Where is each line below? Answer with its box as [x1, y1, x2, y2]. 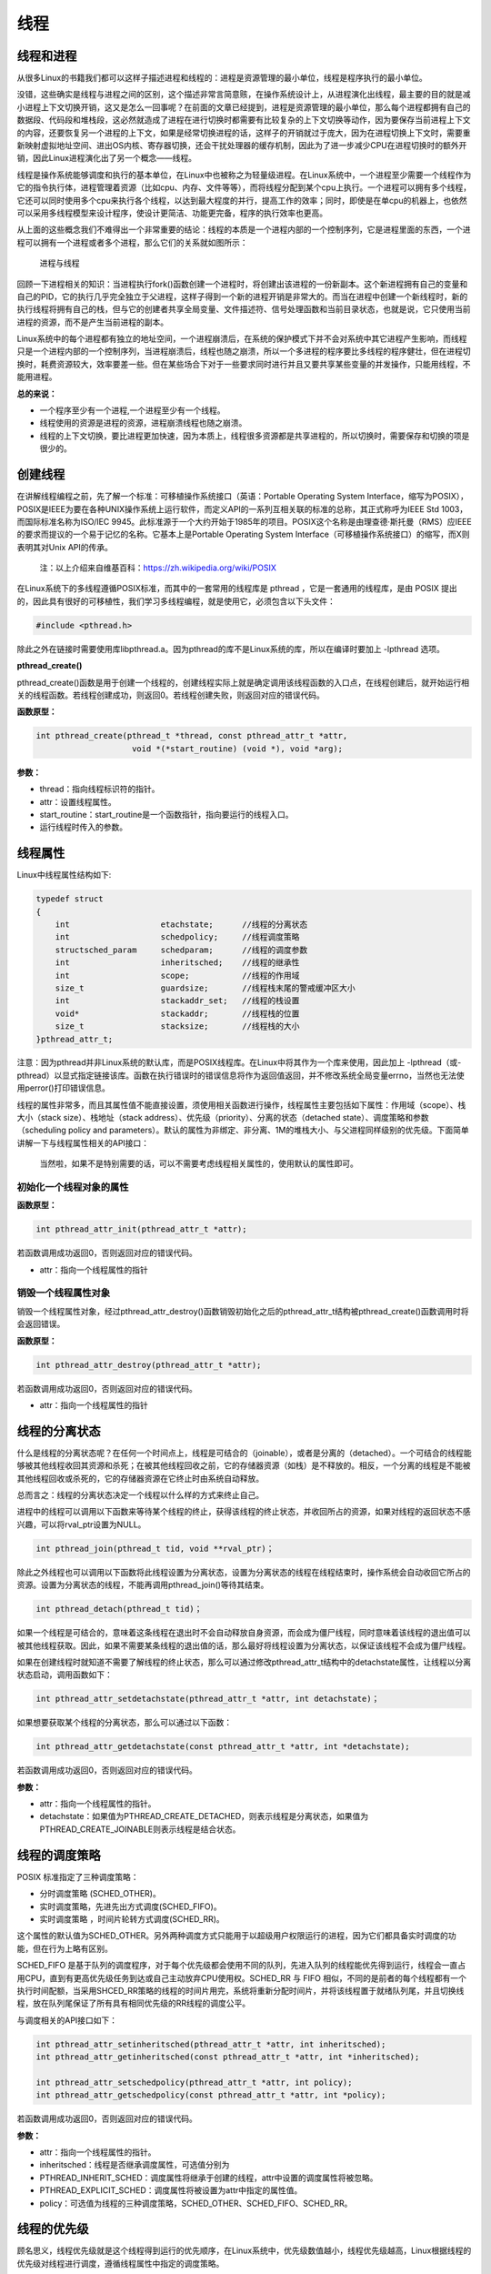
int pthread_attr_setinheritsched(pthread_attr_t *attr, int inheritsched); [35, 2038, 386, 2049]
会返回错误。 [16, 1319, 65, 1330]
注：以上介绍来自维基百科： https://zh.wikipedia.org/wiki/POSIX [39, 562, 277, 573]
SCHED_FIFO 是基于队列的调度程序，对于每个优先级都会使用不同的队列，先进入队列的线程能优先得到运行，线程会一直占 [16, 1960, 466, 1971]
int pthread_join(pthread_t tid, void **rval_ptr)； [35, 1543, 275, 1554]
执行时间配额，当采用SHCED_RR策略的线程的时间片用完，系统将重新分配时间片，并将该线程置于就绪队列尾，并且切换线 [16, 1985, 465, 1996]
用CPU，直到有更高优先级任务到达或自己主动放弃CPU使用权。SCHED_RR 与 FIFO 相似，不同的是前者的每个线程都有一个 [16, 1972, 467, 1983]
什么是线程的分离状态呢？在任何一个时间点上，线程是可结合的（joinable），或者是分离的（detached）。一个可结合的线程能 [16, 1447, 472, 1458]
